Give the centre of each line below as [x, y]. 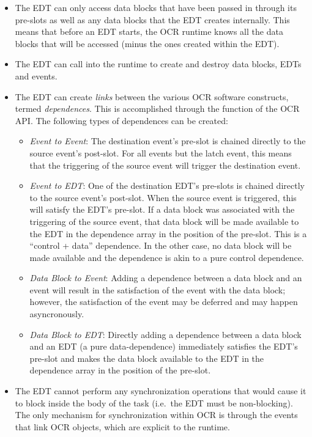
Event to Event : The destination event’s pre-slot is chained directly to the [168, 141]
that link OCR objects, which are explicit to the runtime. [122, 426]
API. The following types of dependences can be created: [121, 120]
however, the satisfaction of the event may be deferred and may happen [164, 302]
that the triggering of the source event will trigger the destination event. [165, 165]
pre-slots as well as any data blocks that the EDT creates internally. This [152, 19]
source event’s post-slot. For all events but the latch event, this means [161, 152]
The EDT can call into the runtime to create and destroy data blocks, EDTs [158, 64]
